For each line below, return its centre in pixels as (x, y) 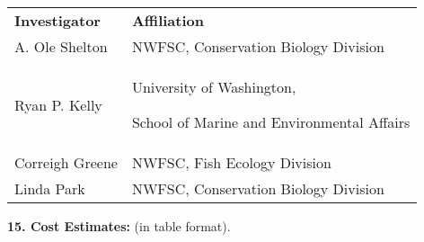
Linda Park (50, 188)
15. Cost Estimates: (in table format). (119, 226)
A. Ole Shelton (61, 46)
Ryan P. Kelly (58, 104)
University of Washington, (214, 87)
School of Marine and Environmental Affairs (271, 122)
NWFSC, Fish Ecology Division (231, 162)
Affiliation (168, 20)
